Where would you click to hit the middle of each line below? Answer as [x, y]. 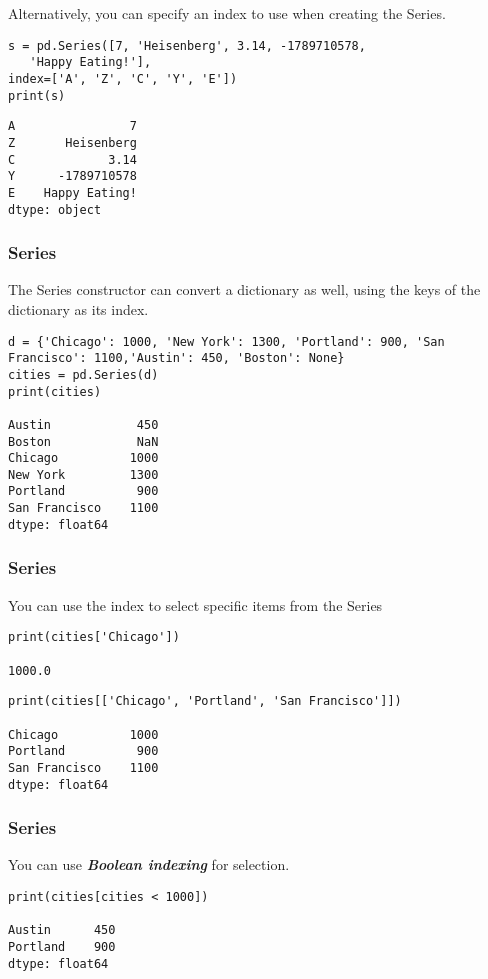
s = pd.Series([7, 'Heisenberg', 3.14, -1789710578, [187, 45]
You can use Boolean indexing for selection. [149, 864]
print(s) [37, 95]
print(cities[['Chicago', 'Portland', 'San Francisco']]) [205, 701]
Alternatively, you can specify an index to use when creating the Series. [227, 13]
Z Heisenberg [72, 142]
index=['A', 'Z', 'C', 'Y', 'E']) [123, 78]
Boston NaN [83, 441]
